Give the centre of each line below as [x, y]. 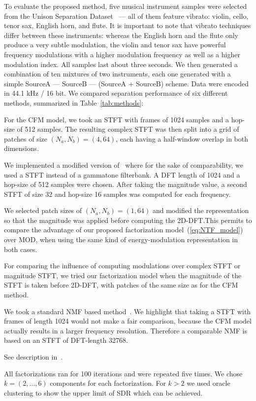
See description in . [33, 357]
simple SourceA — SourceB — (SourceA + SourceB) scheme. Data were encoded [127, 83]
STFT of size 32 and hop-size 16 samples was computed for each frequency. [117, 194]
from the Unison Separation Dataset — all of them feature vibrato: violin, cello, [126, 16]
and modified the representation [201, 210]
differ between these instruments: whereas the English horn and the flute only [121, 35]
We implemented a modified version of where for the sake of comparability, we [124, 164]
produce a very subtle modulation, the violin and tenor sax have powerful [115, 45]
